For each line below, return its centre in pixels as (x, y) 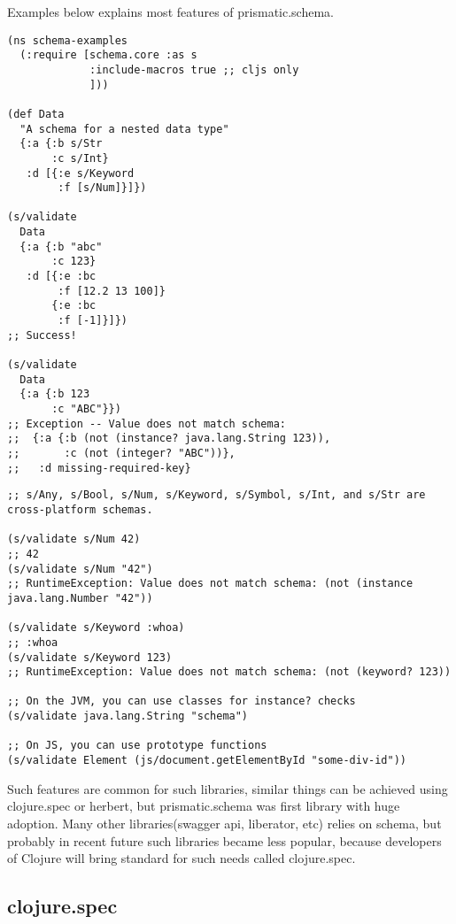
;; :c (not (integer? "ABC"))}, (121, 453)
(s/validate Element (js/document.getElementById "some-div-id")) (207, 761)
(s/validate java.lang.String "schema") (128, 716)
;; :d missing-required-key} (99, 468)
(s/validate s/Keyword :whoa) (96, 628)
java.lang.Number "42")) (80, 598)
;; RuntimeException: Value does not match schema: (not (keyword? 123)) (229, 672)
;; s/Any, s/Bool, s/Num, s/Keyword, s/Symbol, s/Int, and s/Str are (216, 495)
